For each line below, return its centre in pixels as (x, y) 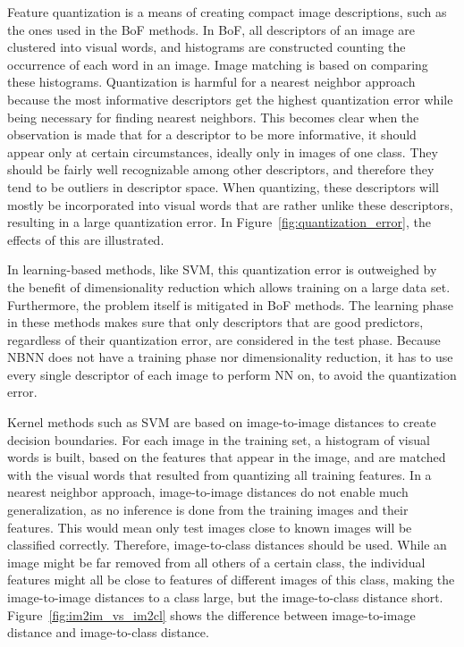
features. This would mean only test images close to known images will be (210, 527)
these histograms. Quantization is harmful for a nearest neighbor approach (211, 82)
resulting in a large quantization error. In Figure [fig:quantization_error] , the (219, 222)
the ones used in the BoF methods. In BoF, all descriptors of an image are (211, 29)
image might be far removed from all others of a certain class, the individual (216, 562)
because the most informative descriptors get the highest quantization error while (230, 99)
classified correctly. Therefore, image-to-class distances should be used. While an (227, 545)
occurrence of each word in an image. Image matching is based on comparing (218, 64)
